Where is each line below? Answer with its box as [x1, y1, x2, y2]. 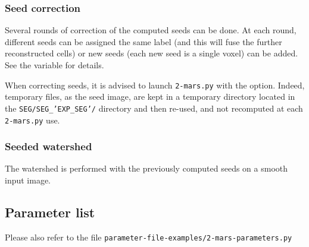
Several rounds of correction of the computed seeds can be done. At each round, [5, 24, 296, 36]
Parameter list [5, 202, 95, 221]
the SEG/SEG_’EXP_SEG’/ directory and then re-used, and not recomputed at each [5, 102, 303, 114]
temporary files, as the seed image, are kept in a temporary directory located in [5, 90, 295, 103]
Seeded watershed [5, 139, 92, 154]
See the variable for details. [5, 59, 104, 71]
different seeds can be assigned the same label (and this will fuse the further [5, 35, 282, 47]
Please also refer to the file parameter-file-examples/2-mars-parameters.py [5, 230, 292, 243]
